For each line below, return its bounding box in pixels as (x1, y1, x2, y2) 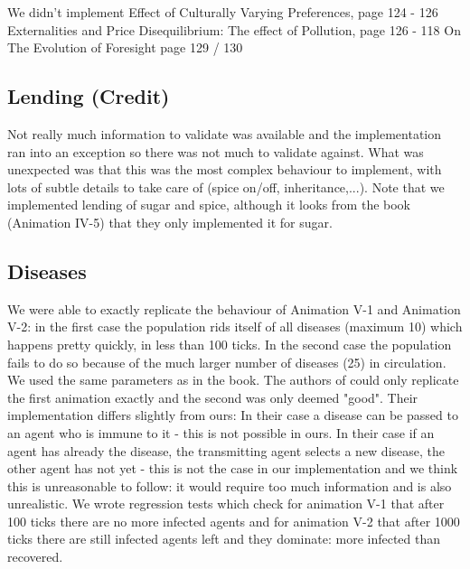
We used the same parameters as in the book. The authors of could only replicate (7, 370, 459, 389)
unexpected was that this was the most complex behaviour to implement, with (7, 160, 442, 179)
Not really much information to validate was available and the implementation (7, 124, 442, 143)
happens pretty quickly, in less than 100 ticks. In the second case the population (7, 334, 452, 353)
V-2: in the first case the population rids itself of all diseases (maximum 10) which (7, 317, 463, 336)
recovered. (7, 547, 63, 566)
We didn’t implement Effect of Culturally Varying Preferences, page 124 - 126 (7, 3, 438, 21)
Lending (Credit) (7, 82, 170, 110)
